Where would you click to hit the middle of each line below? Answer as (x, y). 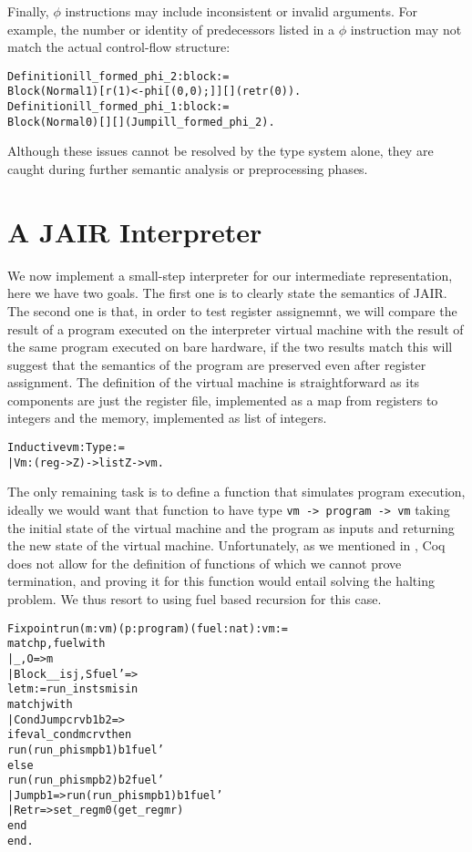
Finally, (28, 11)
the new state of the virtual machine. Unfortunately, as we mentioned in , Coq (226, 545)
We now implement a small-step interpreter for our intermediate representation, (230, 275)
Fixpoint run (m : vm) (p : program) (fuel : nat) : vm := (148, 628)
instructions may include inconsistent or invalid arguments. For (241, 11)
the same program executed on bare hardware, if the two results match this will (230, 347)
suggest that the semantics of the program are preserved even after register (217, 364)
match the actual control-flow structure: (119, 47)
